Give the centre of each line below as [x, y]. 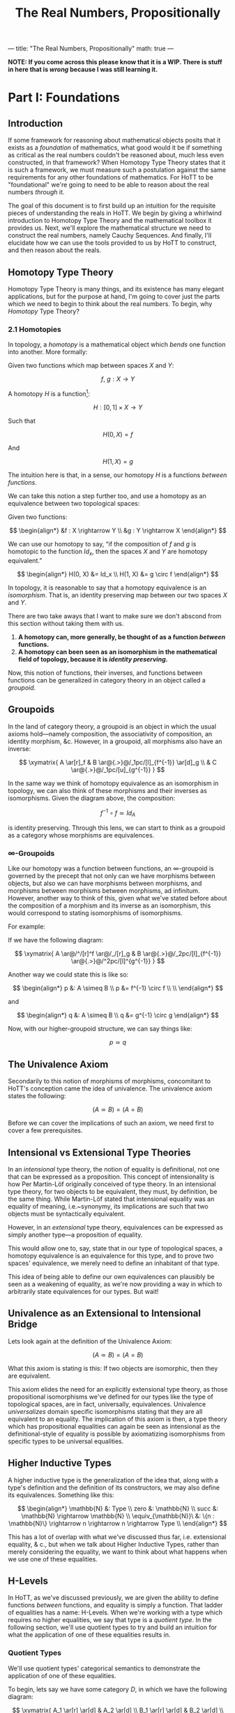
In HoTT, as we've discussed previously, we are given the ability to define [113, 1598]
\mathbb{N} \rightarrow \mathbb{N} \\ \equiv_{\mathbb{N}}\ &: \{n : [118, 1516]
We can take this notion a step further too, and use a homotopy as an [107, 496]
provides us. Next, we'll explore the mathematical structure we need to [109, 228]
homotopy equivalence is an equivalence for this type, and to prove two [111, 1255]
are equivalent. [29, 1376]
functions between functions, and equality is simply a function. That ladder [115, 1605]
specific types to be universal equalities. [66, 1441]
